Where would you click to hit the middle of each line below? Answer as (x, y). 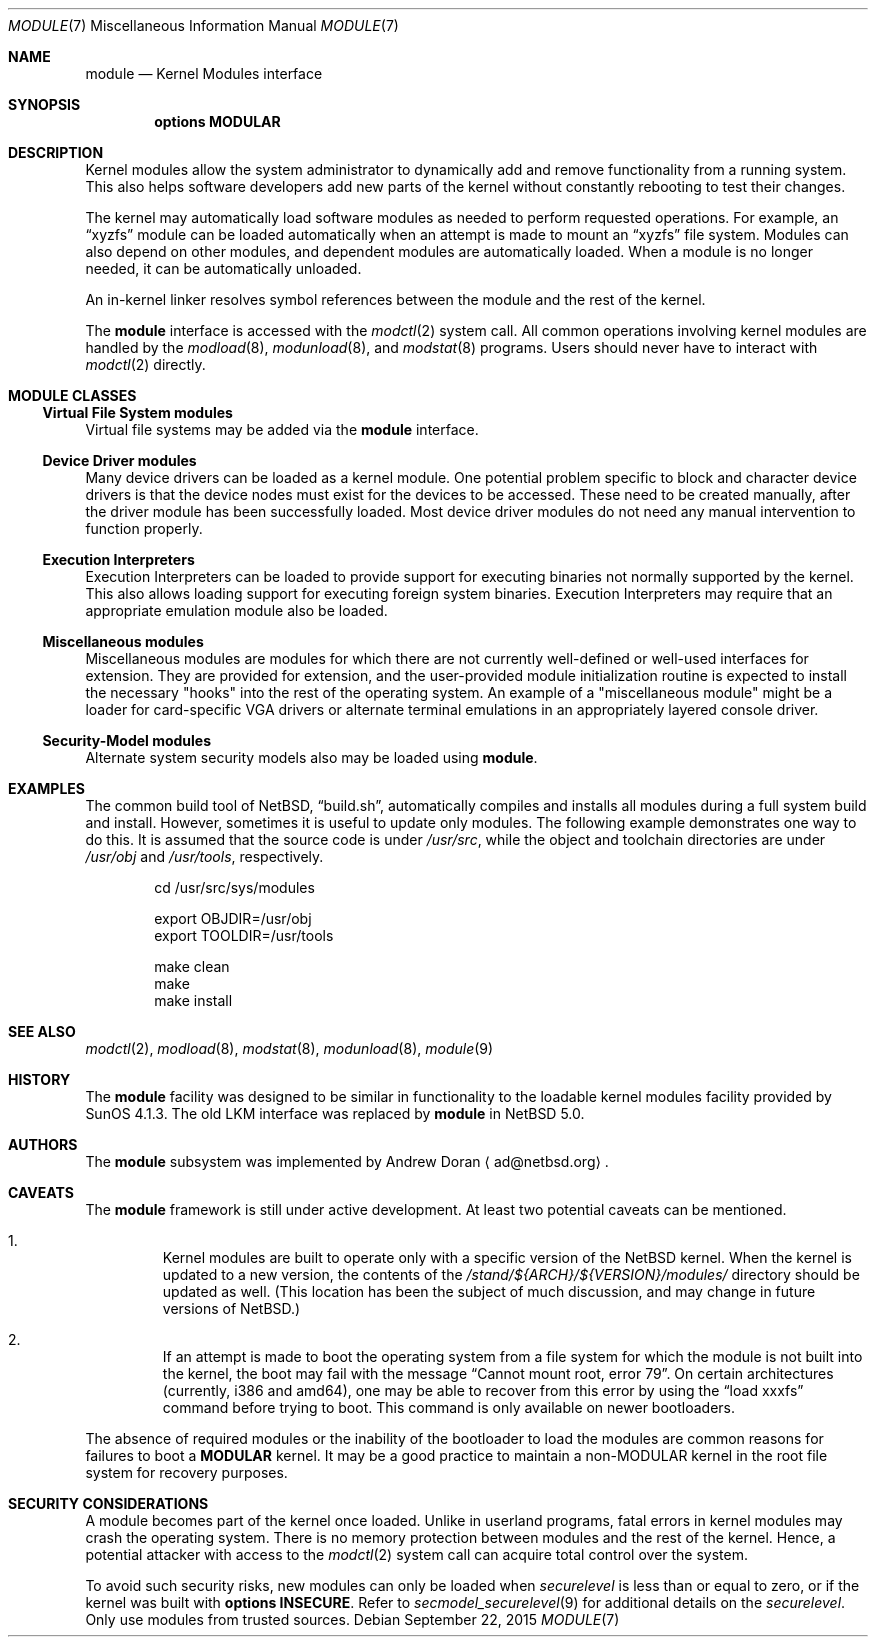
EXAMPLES (46, 788)
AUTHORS (43, 1144)
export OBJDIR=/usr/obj (233, 918)
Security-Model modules (127, 740)
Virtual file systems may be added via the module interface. (282, 429)
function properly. (144, 528)
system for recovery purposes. (186, 1472)
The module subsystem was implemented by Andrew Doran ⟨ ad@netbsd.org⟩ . (347, 1161)
